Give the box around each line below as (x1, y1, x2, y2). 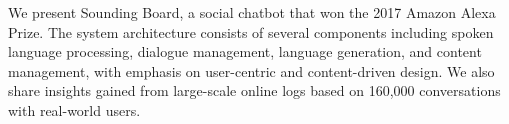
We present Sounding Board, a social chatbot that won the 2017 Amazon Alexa (8, 2, 496, 22)
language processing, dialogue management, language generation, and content (8, 41, 482, 62)
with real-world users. (8, 99, 141, 120)
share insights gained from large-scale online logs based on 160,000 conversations (8, 80, 501, 101)
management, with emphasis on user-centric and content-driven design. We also (8, 60, 495, 81)
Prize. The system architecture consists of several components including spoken (8, 21, 494, 42)
